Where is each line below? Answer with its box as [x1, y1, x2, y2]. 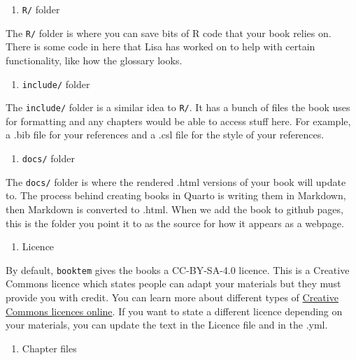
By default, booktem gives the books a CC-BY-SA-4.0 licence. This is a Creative [6, 262, 350, 277]
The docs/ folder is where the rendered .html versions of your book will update [6, 174, 346, 189]
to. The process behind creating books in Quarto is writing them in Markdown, [6, 188, 346, 203]
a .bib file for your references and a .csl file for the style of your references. [6, 127, 325, 142]
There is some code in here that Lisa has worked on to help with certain [6, 39, 315, 54]
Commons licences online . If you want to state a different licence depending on [6, 303, 343, 318]
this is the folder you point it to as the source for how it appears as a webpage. [6, 215, 344, 230]
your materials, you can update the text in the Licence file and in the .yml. [6, 317, 328, 332]
